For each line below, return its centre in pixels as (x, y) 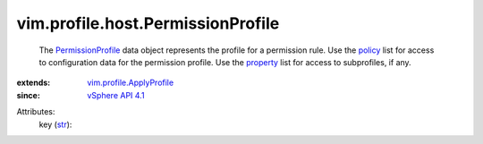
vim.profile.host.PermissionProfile (148, 23)
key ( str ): (55, 124)
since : (28, 95)
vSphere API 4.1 (116, 95)
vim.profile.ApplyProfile (131, 83)
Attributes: (36, 112)
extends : (34, 83)
